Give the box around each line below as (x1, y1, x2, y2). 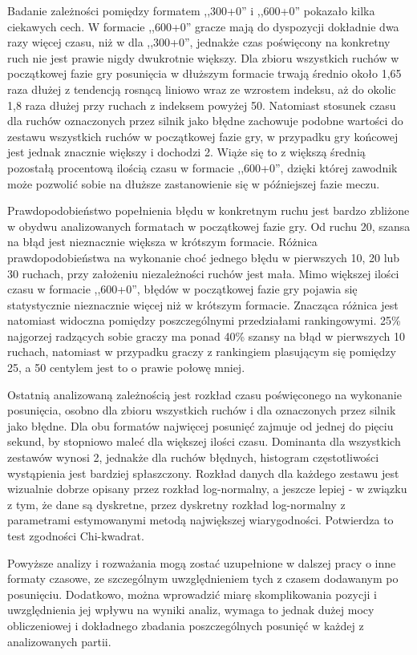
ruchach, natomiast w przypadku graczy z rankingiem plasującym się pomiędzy (7, 343, 396, 360)
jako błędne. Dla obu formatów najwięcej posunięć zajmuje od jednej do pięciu (7, 417, 394, 434)
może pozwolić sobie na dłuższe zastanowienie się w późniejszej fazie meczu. (7, 175, 380, 192)
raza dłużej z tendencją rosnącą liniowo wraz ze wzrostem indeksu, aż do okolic (7, 80, 396, 97)
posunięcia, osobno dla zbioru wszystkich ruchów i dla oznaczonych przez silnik (7, 402, 396, 418)
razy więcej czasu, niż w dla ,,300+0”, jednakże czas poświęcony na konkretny (7, 34, 391, 51)
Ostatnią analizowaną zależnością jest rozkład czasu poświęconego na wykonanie (7, 386, 402, 402)
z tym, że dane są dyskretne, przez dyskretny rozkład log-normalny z (7, 495, 346, 512)
